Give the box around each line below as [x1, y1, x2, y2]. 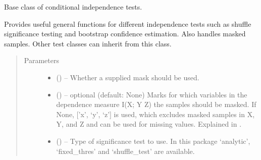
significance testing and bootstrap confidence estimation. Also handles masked [4, 28, 246, 39]
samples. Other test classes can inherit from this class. [4, 38, 172, 48]
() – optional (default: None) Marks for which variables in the [56, 89, 247, 99]
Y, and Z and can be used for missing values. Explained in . [56, 119, 242, 129]
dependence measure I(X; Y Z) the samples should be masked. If [56, 99, 256, 110]
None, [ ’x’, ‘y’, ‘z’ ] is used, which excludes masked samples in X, [56, 109, 255, 119]
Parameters [24, 55, 59, 66]
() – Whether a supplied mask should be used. [56, 72, 199, 82]
